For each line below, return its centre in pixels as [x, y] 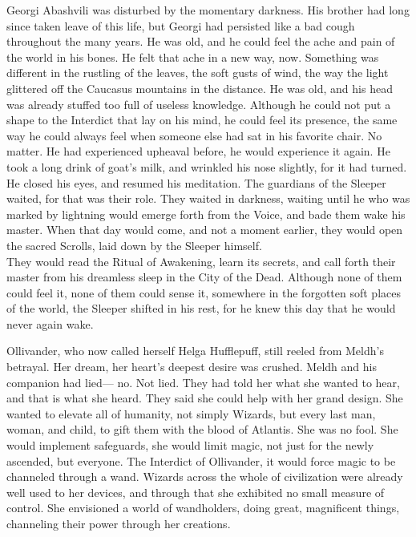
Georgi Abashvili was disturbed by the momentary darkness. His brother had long [208, 10]
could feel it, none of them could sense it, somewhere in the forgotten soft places [204, 292]
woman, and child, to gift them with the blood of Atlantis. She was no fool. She [202, 429]
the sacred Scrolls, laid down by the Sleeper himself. [134, 245]
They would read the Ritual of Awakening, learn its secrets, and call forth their [201, 261]
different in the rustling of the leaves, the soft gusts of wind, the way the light [198, 73]
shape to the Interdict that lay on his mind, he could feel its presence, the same [202, 120]
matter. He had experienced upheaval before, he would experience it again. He [198, 151]
